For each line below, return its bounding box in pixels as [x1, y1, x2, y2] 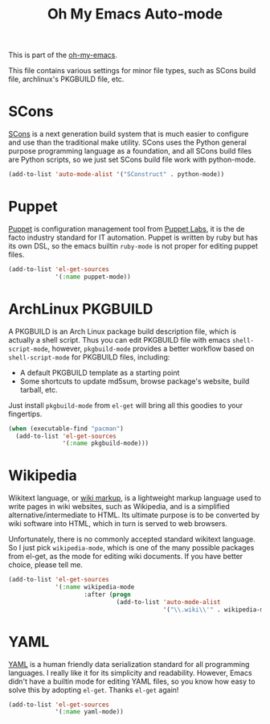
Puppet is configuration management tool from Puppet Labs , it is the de [8, 224, 245, 233]
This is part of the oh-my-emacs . [8, 50, 118, 60]
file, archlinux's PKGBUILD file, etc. [8, 74, 125, 84]
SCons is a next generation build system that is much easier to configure [8, 130, 249, 139]
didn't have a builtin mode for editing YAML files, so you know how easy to [8, 677, 256, 686]
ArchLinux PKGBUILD [8, 299, 153, 318]
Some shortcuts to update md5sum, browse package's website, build [19, 376, 250, 386]
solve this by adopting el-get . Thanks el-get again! [8, 685, 179, 694]
